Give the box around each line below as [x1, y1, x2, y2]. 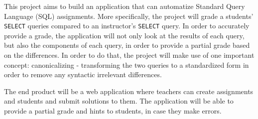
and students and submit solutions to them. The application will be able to [4, 96, 234, 106]
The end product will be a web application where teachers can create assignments [4, 86, 254, 96]
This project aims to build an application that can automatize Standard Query [4, 1, 245, 11]
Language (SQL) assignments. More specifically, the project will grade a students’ [4, 10, 254, 21]
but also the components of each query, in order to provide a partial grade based [4, 40, 250, 50]
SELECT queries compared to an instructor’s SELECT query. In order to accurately [4, 20, 250, 31]
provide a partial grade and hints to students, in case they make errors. [4, 106, 222, 116]
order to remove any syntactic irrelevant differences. [4, 69, 162, 80]
